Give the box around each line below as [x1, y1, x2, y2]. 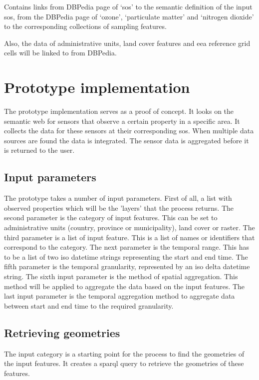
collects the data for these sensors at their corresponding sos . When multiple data [4, 125, 254, 136]
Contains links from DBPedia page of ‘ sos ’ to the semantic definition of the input [4, 1, 253, 11]
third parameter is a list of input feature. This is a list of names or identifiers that [4, 232, 255, 242]
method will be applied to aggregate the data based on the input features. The [4, 281, 245, 291]
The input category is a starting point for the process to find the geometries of [4, 348, 245, 359]
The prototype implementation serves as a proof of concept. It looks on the [4, 106, 234, 116]
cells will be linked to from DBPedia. [4, 47, 117, 58]
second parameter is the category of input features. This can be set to [4, 212, 218, 223]
